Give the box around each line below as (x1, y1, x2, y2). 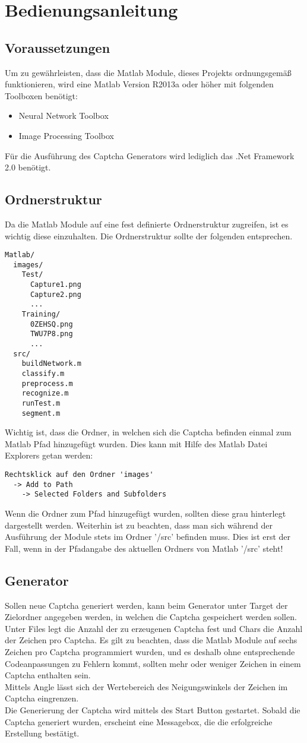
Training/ (21, 310, 61, 319)
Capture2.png (30, 290, 81, 299)
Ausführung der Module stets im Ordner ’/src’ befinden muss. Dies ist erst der (5, 530, 291, 543)
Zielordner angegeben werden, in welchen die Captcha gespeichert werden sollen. (5, 611, 297, 623)
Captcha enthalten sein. (5, 669, 91, 681)
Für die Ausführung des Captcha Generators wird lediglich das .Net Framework (5, 149, 295, 162)
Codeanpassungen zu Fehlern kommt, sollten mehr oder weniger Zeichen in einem (5, 657, 301, 669)
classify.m (21, 369, 65, 378)
